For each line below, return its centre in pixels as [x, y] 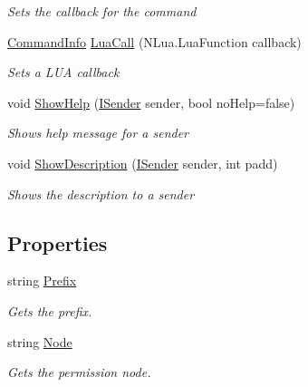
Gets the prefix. [50, 310]
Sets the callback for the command [102, 11]
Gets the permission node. [79, 372]
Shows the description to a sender [101, 193]
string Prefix [42, 281]
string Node [40, 341]
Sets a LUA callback [63, 72]
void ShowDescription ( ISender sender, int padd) [143, 163]
